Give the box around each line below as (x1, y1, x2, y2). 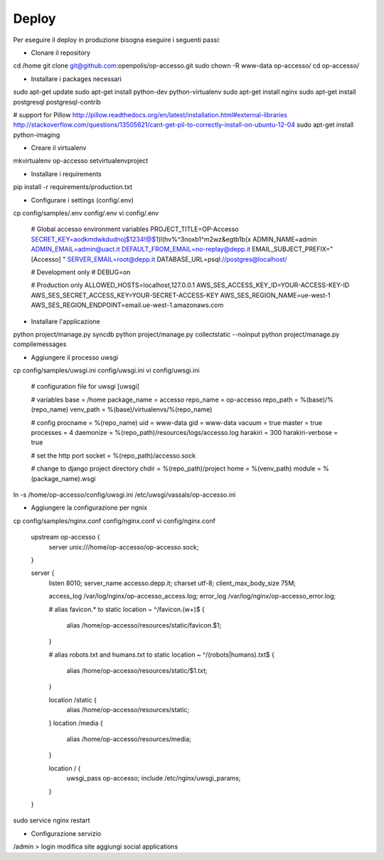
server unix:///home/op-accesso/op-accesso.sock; (48, 542, 199, 551)
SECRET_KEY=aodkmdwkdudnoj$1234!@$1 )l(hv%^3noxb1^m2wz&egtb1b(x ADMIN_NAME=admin (31, 235, 317, 243)
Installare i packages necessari (31, 75, 122, 83)
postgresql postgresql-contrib (13, 97, 101, 106)
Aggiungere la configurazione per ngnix (31, 503, 148, 512)
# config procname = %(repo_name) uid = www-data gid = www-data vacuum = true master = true (31, 418, 323, 426)
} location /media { (48, 719, 103, 727)
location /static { (48, 695, 97, 704)
